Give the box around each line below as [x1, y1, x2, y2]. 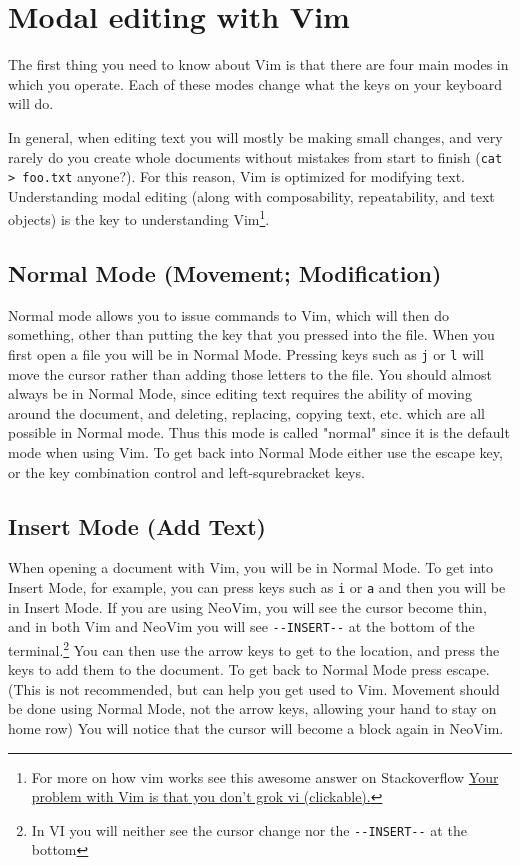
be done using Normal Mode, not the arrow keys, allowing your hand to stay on [8, 698, 497, 719]
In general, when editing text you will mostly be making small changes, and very [8, 126, 503, 147]
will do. [8, 93, 54, 114]
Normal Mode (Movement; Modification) [8, 258, 442, 289]
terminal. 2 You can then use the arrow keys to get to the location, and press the [8, 636, 500, 660]
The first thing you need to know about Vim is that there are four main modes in [8, 54, 509, 75]
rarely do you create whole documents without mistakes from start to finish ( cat [8, 146, 503, 167]
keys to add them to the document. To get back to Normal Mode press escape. [8, 659, 490, 680]
